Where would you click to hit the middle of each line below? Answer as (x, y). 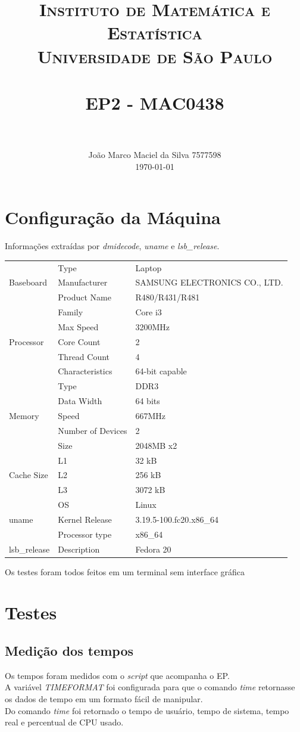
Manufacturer (83, 282)
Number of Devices (93, 430)
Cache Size (29, 475)
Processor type (85, 534)
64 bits (148, 401)
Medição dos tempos (69, 651)
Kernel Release (85, 519)
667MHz (150, 415)
